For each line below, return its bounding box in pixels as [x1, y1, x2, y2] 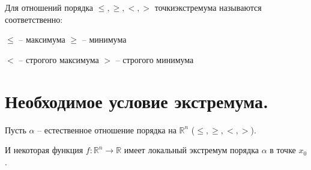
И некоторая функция [5, 144, 83, 156]
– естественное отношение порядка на [37, 123, 177, 136]
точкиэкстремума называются [154, 1, 262, 13]
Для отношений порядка [5, 1, 94, 13]
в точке [270, 144, 296, 156]
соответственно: [5, 13, 63, 25]
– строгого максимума [19, 53, 99, 65]
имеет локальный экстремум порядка [124, 144, 259, 156]
